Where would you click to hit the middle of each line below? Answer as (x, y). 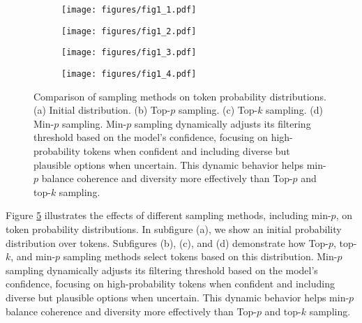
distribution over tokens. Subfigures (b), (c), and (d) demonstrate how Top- (167, 242)
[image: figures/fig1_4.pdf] (129, 74)
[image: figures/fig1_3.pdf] (129, 53)
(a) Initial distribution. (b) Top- (102, 110)
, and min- (33, 256)
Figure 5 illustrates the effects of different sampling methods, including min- (168, 215)
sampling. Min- (94, 123)
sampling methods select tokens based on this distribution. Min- (200, 256)
